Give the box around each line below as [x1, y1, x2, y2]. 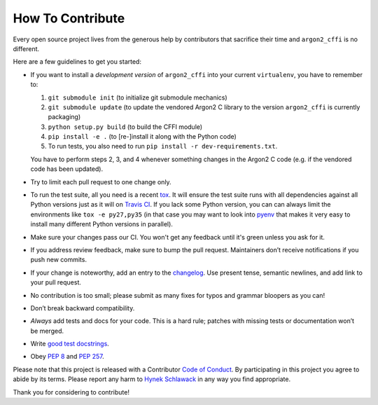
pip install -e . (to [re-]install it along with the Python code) [48, 132, 237, 141]
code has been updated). [30, 165, 104, 173]
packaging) [48, 113, 81, 121]
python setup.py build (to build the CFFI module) [48, 123, 203, 131]
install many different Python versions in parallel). [30, 220, 173, 228]
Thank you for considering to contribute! [13, 387, 129, 396]
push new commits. [30, 256, 87, 264]
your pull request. [30, 278, 82, 287]
